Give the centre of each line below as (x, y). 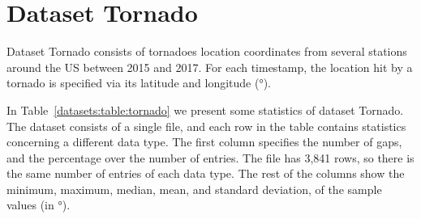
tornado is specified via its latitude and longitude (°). (139, 83)
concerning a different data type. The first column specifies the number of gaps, (204, 142)
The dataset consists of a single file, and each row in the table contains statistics (206, 126)
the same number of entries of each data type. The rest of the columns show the (206, 173)
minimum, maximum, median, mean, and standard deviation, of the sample (194, 189)
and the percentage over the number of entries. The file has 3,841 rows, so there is (210, 157)
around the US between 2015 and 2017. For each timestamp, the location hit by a (210, 67)
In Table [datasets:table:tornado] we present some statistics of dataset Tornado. (205, 109)
